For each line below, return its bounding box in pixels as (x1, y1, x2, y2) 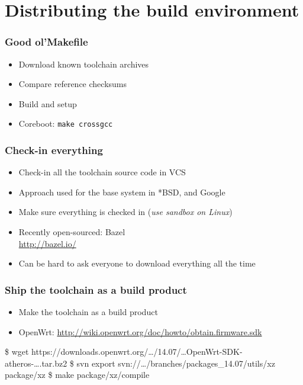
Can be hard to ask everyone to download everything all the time (18, 257, 256, 269)
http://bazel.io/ (18, 237, 76, 249)
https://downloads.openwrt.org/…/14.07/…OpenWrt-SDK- (31, 345, 243, 358)
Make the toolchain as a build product (18, 306, 158, 318)
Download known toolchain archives (18, 57, 149, 70)
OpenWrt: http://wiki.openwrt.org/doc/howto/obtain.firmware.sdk (18, 325, 262, 338)
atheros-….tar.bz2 (5, 357, 67, 369)
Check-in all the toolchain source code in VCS (18, 166, 186, 178)
